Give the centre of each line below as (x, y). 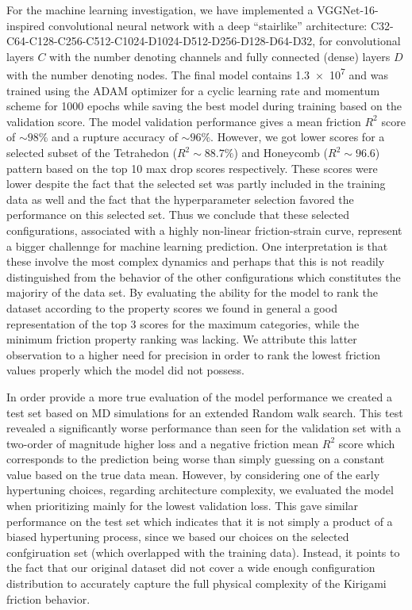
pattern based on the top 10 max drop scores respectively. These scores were (192, 168)
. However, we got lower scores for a (298, 137)
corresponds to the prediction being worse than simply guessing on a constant (196, 459)
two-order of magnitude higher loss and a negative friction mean (163, 443)
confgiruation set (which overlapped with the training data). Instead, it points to (203, 552)
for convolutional (360, 41)
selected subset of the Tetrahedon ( (92, 152)
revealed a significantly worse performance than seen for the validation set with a (204, 428)
